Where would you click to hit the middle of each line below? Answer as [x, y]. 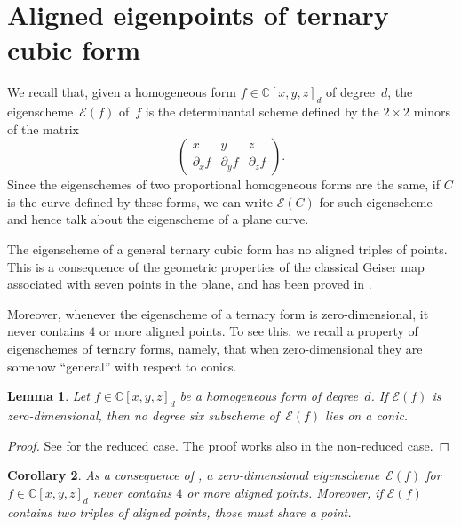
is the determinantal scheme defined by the [262, 112]
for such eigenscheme [376, 201]
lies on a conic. [367, 415]
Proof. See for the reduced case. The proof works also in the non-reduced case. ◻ [229, 445]
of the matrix [43, 128]
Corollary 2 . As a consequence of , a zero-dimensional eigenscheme [194, 475]
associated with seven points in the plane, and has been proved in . [190, 284]
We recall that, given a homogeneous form [122, 92]
